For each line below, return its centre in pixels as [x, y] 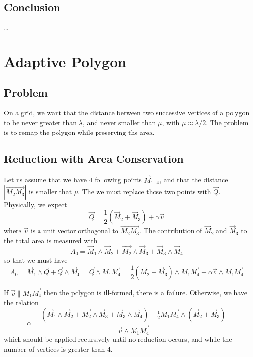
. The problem [227, 122]
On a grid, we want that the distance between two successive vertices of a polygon [127, 113]
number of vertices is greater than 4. [58, 348]
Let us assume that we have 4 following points [73, 180]
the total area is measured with [51, 240]
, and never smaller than [119, 122]
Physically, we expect [36, 205]
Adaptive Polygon [65, 61]
